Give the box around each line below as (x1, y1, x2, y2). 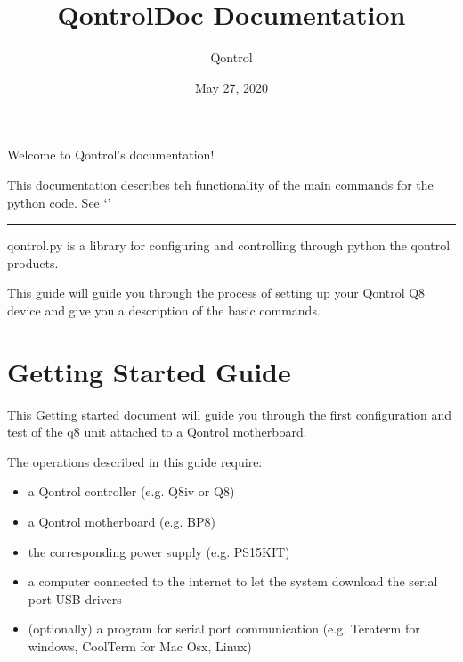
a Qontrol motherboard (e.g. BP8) (28, 511, 215, 530)
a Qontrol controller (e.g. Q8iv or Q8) (28, 482, 235, 501)
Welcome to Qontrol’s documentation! (7, 145, 215, 164)
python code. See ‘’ (7, 192, 111, 211)
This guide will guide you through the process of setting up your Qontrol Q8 (7, 283, 426, 302)
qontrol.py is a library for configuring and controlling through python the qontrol (7, 236, 451, 255)
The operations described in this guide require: (7, 452, 263, 470)
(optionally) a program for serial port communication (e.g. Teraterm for (28, 619, 420, 638)
